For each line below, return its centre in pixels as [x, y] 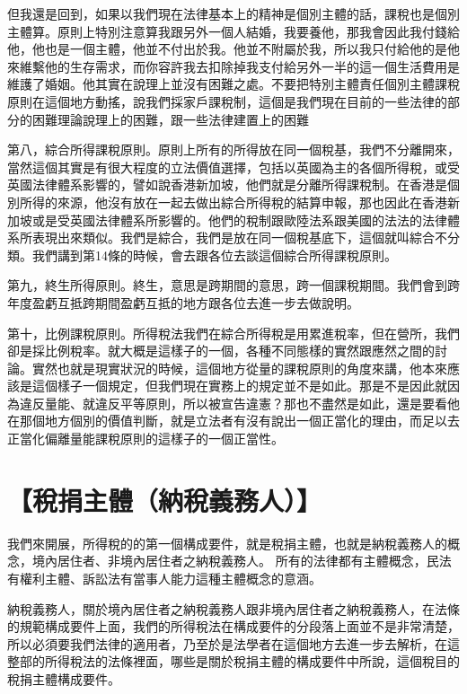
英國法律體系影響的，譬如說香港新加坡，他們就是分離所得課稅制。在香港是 [227, 184]
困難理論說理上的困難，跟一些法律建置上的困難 [170, 119]
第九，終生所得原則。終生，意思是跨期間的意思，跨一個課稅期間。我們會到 [227, 285]
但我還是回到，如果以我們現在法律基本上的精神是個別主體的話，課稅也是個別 [233, 13]
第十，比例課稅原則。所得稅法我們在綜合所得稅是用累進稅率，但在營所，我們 [233, 333]
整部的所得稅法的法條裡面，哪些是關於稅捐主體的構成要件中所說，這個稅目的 [233, 661]
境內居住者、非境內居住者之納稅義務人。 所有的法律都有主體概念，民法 [242, 561]
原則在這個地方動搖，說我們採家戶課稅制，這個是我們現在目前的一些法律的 [227, 101]
